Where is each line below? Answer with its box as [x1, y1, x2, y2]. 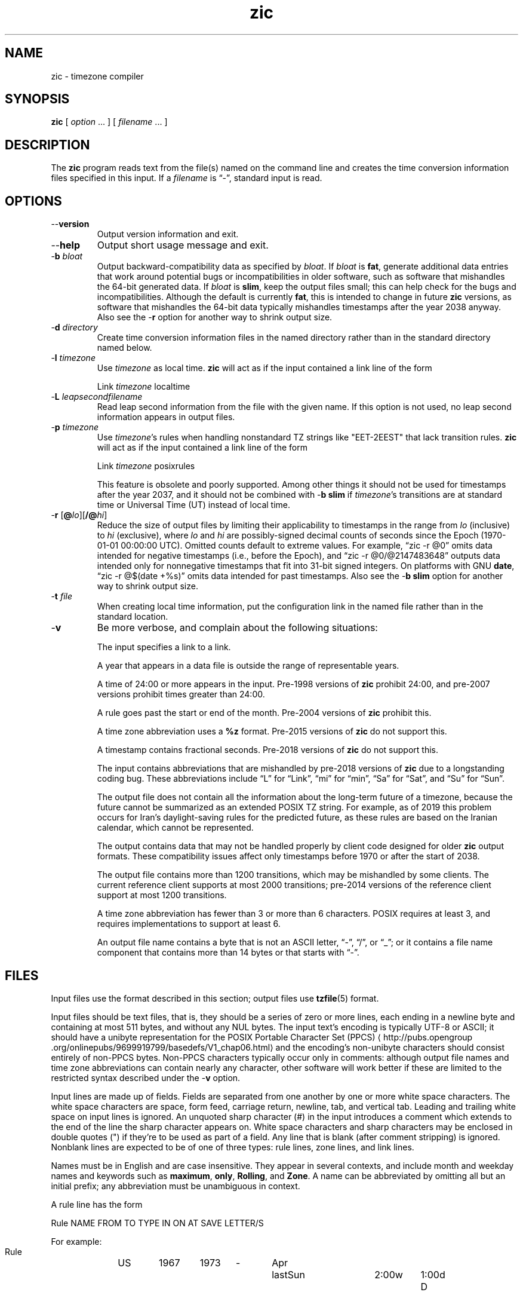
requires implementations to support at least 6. [97, 919, 281, 929]
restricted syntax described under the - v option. [51, 1072, 241, 1083]
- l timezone [51, 353, 96, 363]
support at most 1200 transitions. [97, 890, 227, 901]
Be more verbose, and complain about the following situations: [97, 622, 378, 634]
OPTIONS [5, 193, 62, 209]
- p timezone [51, 422, 99, 433]
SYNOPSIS [5, 91, 70, 107]
